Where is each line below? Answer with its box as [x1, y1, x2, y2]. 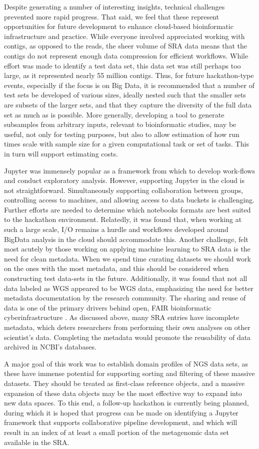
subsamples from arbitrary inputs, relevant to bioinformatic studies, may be [4, 119, 236, 129]
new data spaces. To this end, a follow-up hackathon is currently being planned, [4, 397, 249, 408]
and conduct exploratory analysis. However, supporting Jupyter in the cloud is [4, 175, 245, 185]
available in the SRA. [4, 436, 69, 447]
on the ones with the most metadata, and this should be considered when [4, 263, 229, 273]
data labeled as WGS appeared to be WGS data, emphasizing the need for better [4, 282, 253, 293]
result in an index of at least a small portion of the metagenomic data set [4, 426, 229, 437]
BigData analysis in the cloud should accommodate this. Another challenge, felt [4, 233, 248, 244]
